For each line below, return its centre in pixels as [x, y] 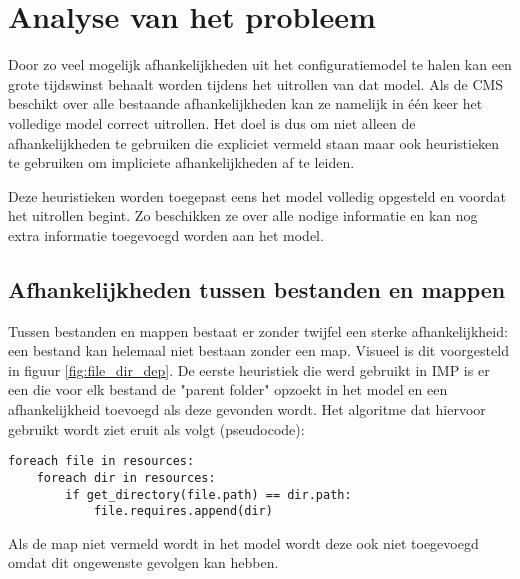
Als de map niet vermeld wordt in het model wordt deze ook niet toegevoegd [243, 542]
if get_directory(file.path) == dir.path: [208, 494]
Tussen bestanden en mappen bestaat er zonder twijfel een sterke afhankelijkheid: [258, 330]
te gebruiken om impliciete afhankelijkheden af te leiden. [181, 162]
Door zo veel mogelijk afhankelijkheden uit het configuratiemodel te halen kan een [260, 64]
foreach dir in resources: [126, 477]
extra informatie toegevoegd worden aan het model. [166, 234]
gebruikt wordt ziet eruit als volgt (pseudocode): [156, 428]
